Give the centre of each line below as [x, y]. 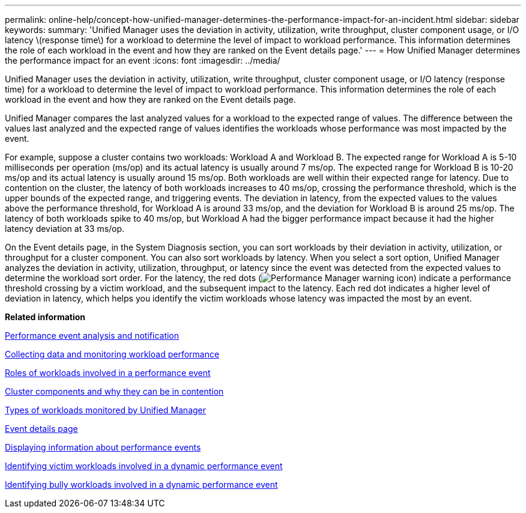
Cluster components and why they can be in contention [114, 391]
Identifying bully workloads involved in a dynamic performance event [141, 484]
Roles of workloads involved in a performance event [108, 373]
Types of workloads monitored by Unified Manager [106, 410]
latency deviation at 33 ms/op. [65, 229]
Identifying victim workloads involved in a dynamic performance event [144, 466]
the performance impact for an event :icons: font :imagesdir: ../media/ [143, 60]
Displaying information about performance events [103, 447]
